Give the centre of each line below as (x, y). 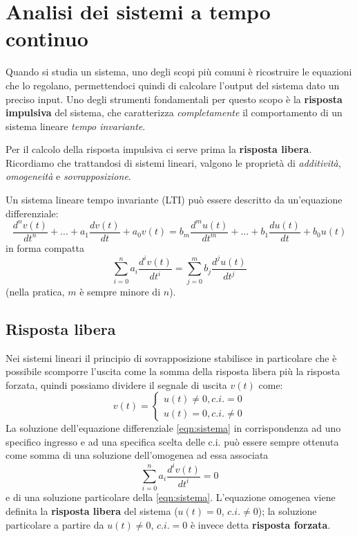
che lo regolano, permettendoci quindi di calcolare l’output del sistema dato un (173, 85)
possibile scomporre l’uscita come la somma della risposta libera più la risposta (173, 371)
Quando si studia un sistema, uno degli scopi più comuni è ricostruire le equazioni (179, 72)
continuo (47, 38)
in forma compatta (45, 247)
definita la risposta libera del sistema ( (92, 510)
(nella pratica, (35, 291)
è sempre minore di (120, 291)
